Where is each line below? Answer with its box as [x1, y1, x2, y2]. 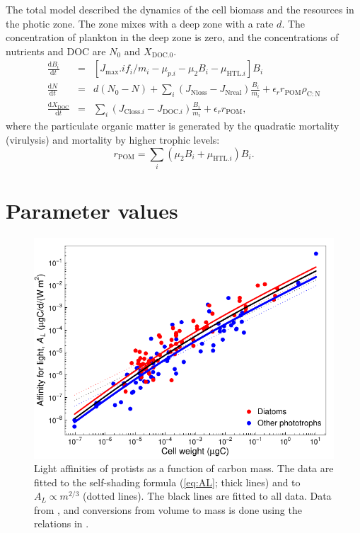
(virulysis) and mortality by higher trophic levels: [6, 132, 220, 147]
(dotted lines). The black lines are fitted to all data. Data [83, 488, 332, 503]
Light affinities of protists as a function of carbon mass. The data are [34, 461, 334, 476]
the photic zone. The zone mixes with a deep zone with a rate [6, 16, 274, 30]
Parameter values [6, 196, 178, 225]
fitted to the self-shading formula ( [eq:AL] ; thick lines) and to [34, 474, 301, 489]
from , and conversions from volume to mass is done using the [34, 502, 302, 517]
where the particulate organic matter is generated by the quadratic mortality [6, 118, 339, 133]
